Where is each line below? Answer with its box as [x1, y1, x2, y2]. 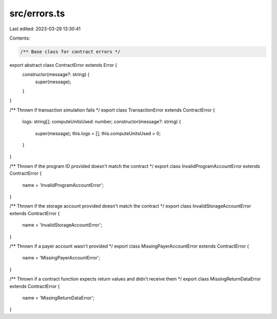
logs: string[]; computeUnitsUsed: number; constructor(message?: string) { [22, 119, 182, 125]
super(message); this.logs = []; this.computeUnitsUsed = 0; [35, 130, 161, 136]
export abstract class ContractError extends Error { [9, 62, 117, 68]
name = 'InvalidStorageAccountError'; [22, 222, 103, 228]
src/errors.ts [9, 8, 65, 19]
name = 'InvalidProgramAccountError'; [22, 182, 104, 188]
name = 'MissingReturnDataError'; [22, 294, 95, 301]
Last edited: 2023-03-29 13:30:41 [9, 26, 81, 32]
